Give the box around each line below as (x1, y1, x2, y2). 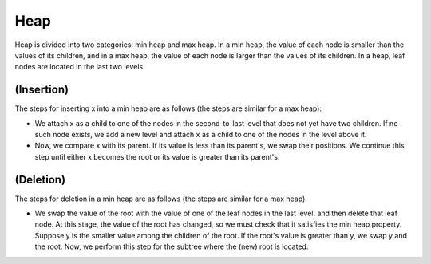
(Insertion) (14, 83, 69, 97)
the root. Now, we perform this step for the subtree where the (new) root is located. (34, 242, 309, 251)
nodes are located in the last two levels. (14, 62, 145, 72)
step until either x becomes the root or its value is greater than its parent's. (34, 152, 280, 161)
